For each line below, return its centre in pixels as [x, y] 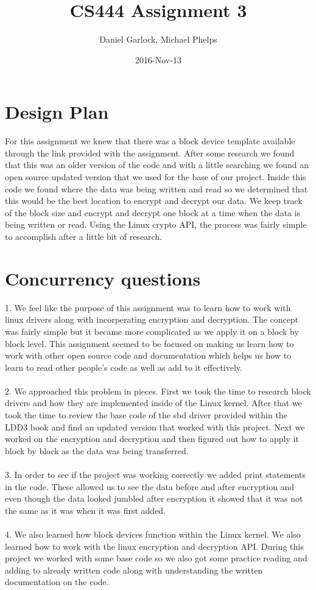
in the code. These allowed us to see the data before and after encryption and [150, 486]
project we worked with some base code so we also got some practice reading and [156, 558]
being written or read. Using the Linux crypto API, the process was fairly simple [156, 224]
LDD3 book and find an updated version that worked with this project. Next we [155, 427]
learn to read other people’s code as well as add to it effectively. [124, 367]
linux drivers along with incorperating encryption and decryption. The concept [152, 319]
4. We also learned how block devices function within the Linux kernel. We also [153, 534]
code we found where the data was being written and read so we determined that [156, 188]
